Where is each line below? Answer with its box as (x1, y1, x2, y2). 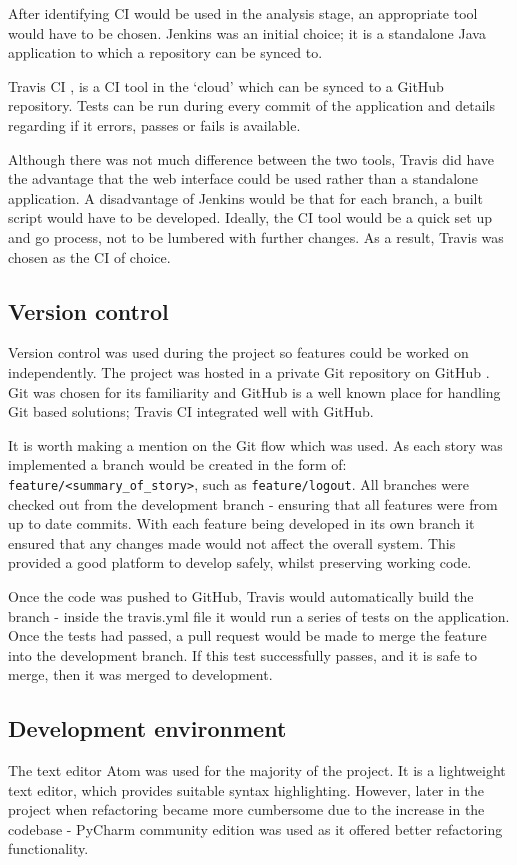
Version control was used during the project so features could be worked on (8, 342, 469, 363)
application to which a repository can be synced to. (8, 42, 323, 63)
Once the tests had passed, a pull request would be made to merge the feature (8, 625, 487, 646)
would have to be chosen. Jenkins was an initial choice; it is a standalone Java (8, 22, 486, 43)
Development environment (8, 713, 287, 744)
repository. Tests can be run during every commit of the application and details (8, 95, 496, 116)
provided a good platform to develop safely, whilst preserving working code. (8, 552, 472, 573)
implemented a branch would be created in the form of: (8, 454, 347, 475)
